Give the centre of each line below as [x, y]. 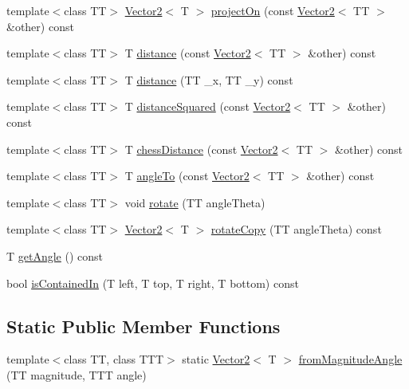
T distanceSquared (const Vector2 [208, 106]
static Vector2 [216, 359]
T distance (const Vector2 [188, 53]
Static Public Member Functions [144, 326]
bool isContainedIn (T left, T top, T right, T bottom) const [153, 283]
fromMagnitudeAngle [350, 359]
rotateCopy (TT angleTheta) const [296, 229]
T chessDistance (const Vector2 [201, 149]
